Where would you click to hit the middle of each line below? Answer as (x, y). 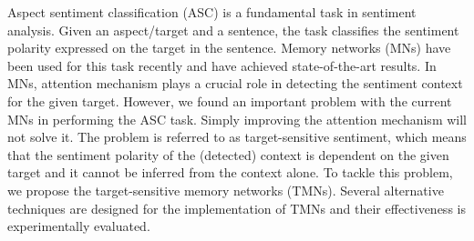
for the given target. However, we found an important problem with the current (230, 100)
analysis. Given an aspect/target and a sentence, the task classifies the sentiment (233, 30)
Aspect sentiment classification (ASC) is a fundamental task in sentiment (212, 12)
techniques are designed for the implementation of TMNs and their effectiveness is (237, 208)
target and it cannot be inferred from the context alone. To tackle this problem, (230, 172)
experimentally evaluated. (79, 226)
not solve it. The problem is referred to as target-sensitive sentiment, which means (237, 137)
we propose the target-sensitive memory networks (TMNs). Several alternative (226, 190)
